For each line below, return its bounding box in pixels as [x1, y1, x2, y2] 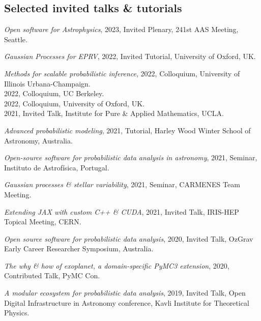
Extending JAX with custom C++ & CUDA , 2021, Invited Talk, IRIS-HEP [4, 206, 239, 217]
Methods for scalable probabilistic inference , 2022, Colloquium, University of [4, 68, 240, 78]
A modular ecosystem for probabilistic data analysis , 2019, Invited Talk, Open [4, 287, 246, 298]
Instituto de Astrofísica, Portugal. [4, 162, 109, 172]
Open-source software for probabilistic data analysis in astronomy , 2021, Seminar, [4, 152, 257, 163]
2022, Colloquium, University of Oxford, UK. [4, 98, 144, 108]
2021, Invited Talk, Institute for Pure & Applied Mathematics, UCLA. [4, 108, 224, 119]
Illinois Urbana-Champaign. [4, 78, 91, 89]
